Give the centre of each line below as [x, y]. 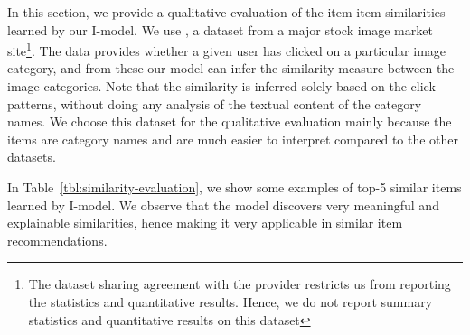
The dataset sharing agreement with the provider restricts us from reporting [240, 284]
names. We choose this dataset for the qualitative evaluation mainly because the [230, 121]
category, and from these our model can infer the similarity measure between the [231, 68]
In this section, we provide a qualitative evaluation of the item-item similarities [226, 12]
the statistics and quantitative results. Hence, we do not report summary [230, 301]
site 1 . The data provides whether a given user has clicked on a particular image [227, 49]
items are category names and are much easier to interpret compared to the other [233, 139]
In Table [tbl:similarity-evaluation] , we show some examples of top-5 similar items [235, 187]
